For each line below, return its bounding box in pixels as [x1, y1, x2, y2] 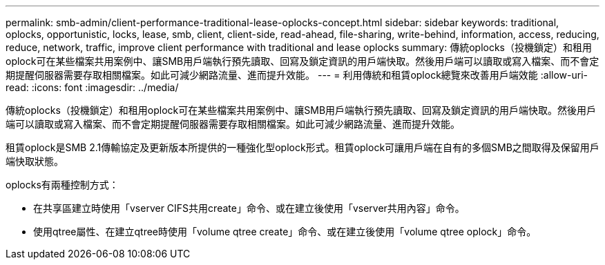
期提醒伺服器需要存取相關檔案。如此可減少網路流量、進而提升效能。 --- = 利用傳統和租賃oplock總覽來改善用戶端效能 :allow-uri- [6, 69, 588, 81]
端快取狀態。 [6, 155, 64, 167]
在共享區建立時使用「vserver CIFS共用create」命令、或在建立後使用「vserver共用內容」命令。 [33, 202, 465, 214]
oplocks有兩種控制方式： [6, 179, 119, 190]
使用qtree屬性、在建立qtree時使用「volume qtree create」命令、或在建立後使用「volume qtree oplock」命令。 [33, 226, 537, 237]
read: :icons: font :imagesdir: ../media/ [6, 81, 179, 93]
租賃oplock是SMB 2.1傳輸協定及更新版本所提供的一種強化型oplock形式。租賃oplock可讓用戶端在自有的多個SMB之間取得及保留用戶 [6, 141, 599, 153]
